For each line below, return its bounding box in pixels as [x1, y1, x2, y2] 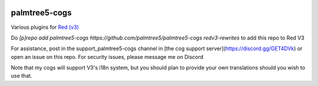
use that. [11, 72, 32, 80]
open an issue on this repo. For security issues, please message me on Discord [11, 53, 204, 60]
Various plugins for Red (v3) [11, 24, 79, 31]
